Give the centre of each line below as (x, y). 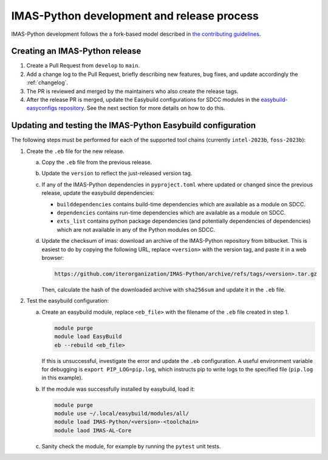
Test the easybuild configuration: (68, 301)
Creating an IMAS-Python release (76, 51)
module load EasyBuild (88, 337)
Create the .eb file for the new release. (75, 151)
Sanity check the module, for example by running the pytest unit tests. (131, 446)
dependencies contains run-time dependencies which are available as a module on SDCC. (171, 213)
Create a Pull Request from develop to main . (83, 66)
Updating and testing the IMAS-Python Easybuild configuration (134, 125)
